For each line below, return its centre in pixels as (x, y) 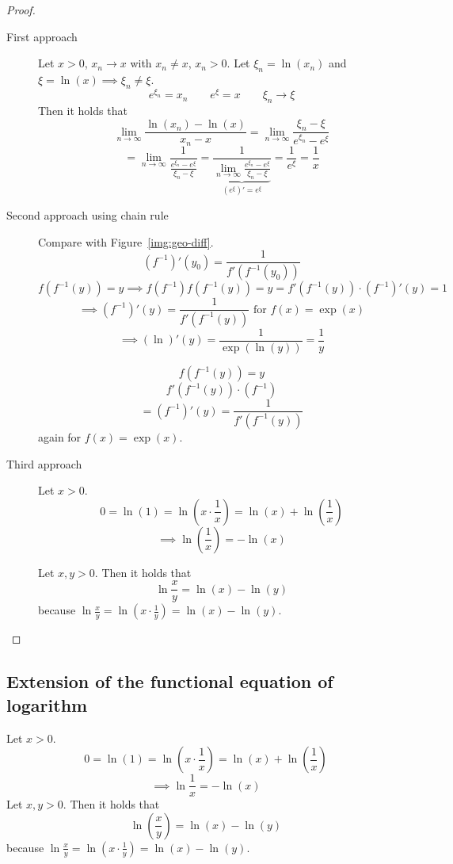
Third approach (44, 463)
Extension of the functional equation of (170, 681)
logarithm (47, 704)
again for (60, 436)
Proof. (21, 10)
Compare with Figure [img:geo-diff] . (126, 241)
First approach (42, 36)
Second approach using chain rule (88, 214)
